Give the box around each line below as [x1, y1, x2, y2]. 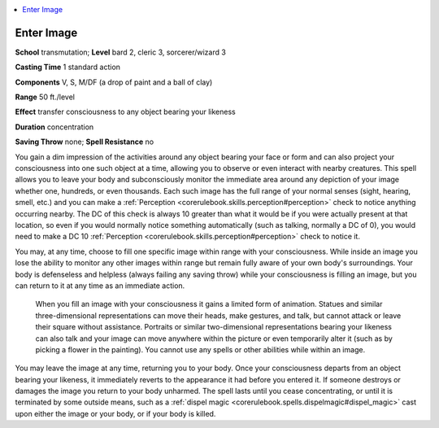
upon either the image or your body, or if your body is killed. [15, 408, 216, 418]
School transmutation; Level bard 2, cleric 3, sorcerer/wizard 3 [15, 47, 227, 57]
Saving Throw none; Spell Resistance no [15, 137, 154, 146]
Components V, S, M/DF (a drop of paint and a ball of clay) [15, 77, 213, 87]
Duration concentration [15, 122, 94, 132]
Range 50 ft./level [15, 92, 75, 102]
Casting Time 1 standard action [15, 62, 121, 72]
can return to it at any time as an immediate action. [15, 281, 185, 290]
